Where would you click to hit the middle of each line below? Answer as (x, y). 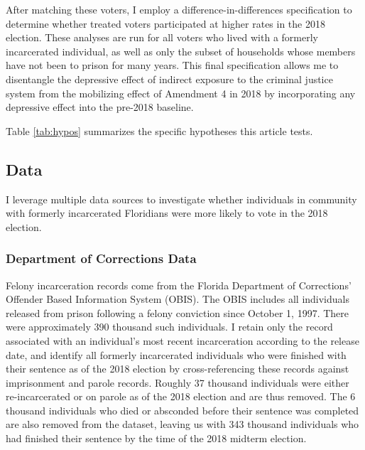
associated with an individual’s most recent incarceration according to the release (182, 340)
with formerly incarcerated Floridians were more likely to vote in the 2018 (167, 213)
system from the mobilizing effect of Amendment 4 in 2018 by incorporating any (181, 93)
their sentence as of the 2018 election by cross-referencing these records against (178, 369)
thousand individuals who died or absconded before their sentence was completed (182, 410)
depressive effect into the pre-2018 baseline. (100, 107)
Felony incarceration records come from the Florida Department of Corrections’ (179, 285)
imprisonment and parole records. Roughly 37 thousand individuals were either (178, 382)
